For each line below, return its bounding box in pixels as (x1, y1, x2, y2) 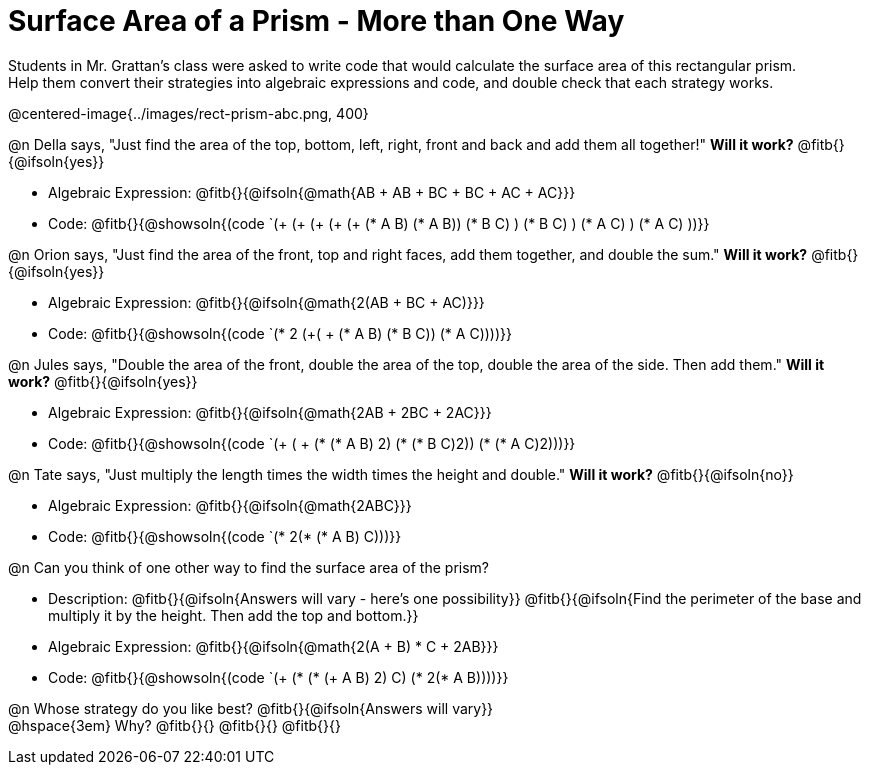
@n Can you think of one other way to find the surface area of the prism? (8, 558, 490, 576)
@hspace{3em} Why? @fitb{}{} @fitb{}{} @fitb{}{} (8, 716, 341, 734)
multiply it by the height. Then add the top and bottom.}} (48, 606, 419, 624)
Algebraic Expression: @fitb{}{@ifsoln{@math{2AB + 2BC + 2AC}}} (48, 403, 492, 421)
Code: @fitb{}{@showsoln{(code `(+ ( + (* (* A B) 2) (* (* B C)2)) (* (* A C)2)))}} (48, 434, 576, 452)
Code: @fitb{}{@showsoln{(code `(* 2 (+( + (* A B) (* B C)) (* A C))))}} (48, 324, 512, 342)
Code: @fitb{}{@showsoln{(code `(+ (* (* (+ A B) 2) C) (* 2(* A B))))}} (48, 668, 509, 686)
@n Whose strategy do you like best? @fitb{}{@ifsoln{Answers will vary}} (8, 699, 494, 717)
